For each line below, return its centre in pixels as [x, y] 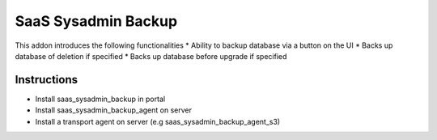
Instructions [47, 80]
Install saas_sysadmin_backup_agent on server [113, 110]
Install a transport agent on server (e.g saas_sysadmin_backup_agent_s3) [158, 121]
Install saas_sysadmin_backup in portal [100, 99]
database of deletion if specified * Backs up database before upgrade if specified [151, 56]
